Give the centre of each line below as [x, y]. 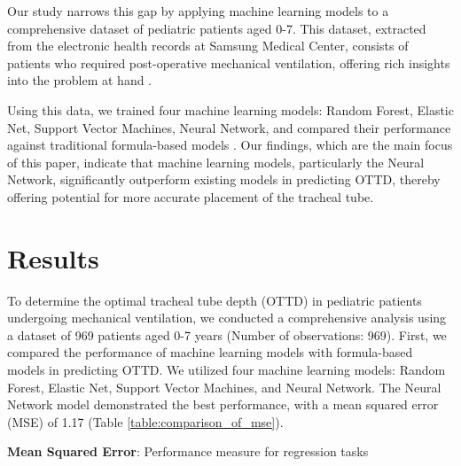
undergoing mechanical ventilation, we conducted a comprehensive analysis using [227, 318]
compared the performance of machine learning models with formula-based [210, 352]
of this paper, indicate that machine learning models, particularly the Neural [216, 162]
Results [53, 257]
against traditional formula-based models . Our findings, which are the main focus [230, 145]
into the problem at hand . [80, 80]
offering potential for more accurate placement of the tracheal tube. [191, 196]
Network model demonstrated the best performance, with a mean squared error [223, 404]
